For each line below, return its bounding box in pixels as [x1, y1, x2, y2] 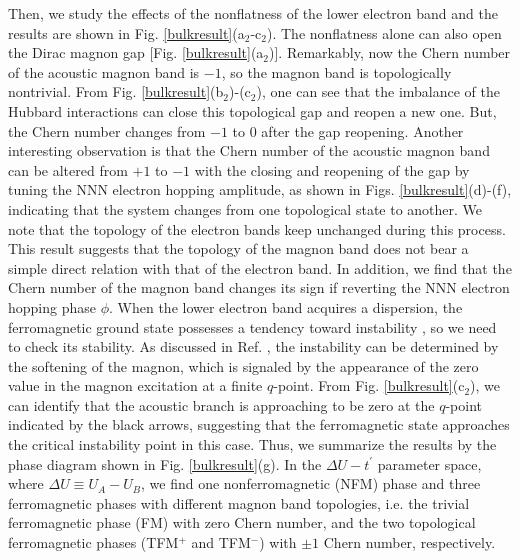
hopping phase [8, 296, 96, 317]
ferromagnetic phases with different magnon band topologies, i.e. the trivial [8, 492, 470, 513]
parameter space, [377, 453, 482, 474]
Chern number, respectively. [323, 532, 496, 553]
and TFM [191, 532, 251, 553]
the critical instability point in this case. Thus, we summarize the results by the [8, 434, 497, 455]
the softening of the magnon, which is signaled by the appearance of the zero [8, 355, 479, 376]
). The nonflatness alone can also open [266, 22, 502, 43]
